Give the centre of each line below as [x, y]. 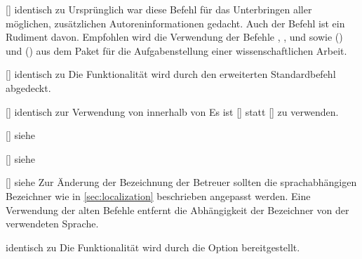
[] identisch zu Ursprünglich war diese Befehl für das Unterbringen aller [159, 9]
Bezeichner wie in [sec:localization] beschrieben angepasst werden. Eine [158, 195]
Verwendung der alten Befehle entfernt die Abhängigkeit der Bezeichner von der [177, 210]
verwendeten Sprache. [52, 224]
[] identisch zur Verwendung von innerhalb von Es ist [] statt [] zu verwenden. [172, 111]
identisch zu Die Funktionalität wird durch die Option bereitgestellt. [153, 247]
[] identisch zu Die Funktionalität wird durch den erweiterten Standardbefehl [171, 74]
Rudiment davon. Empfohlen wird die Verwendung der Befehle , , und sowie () [174, 37]
